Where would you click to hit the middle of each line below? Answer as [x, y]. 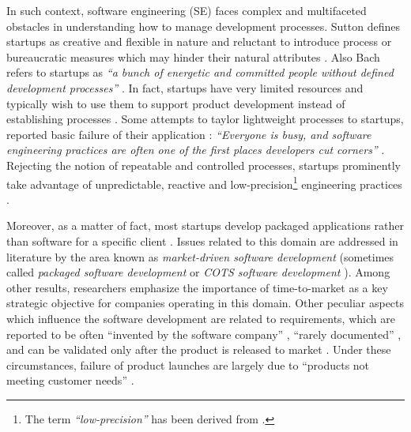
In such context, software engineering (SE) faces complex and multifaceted [187, 10]
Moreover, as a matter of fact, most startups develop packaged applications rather [205, 225]
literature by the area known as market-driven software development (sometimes [200, 256]
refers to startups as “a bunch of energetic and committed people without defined [200, 72]
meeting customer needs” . [70, 380]
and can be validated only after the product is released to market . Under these [199, 349]
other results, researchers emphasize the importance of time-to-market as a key [197, 287]
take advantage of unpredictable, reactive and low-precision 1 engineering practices [204, 182]
